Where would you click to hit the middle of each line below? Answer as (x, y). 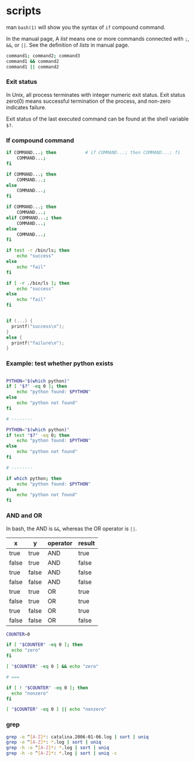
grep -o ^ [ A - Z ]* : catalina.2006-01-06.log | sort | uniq (77, 737)
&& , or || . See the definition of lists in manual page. (68, 45)
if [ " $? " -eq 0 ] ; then (37, 386)
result (87, 543)
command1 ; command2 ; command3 (43, 56)
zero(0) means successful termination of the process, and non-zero (88, 101)
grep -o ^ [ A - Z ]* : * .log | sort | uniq (54, 743)
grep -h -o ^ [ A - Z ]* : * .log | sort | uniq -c (62, 753)
